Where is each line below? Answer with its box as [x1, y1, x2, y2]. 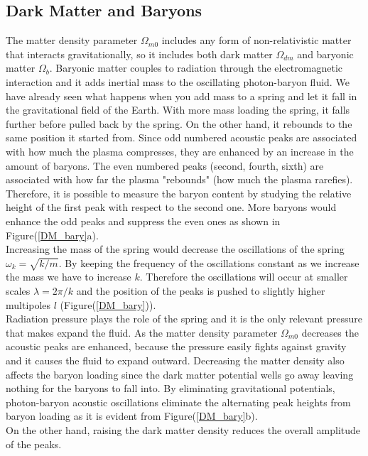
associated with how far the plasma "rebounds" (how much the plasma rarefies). [6, 172, 353, 187]
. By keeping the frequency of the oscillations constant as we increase [58, 255, 359, 270]
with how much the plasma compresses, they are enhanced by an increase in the [6, 143, 354, 158]
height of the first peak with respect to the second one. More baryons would [6, 200, 337, 215]
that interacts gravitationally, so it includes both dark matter [6, 46, 273, 61]
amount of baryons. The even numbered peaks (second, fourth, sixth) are [6, 158, 324, 173]
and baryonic [297, 46, 354, 61]
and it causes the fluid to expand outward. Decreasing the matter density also [6, 353, 345, 368]
